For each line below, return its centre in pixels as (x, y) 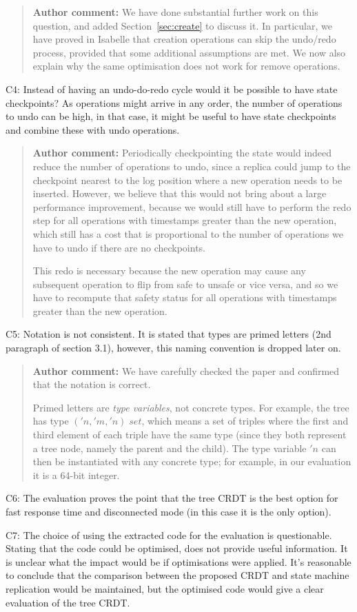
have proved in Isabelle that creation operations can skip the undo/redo (184, 39)
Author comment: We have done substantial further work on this (175, 12)
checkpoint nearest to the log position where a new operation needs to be (187, 180)
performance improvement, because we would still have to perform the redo (192, 206)
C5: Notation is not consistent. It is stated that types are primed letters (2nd (169, 334)
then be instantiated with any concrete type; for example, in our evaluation (192, 461)
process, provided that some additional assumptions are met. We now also (189, 52)
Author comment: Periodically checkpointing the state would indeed (182, 153)
